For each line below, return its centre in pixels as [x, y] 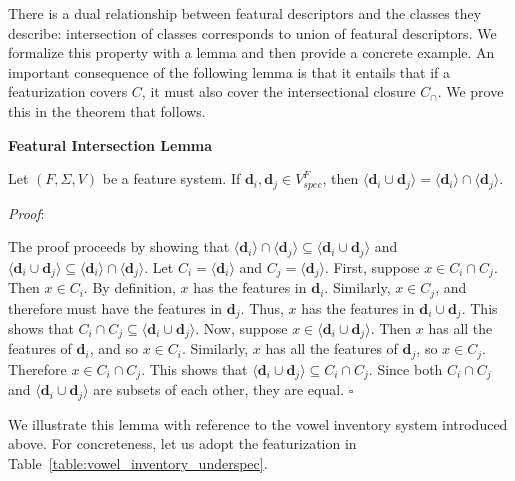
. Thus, [262, 307]
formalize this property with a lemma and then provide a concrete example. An [251, 52]
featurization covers [68, 91]
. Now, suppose [241, 328]
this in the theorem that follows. [107, 110]
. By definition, [129, 287]
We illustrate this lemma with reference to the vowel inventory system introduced [258, 423]
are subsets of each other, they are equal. [219, 389]
